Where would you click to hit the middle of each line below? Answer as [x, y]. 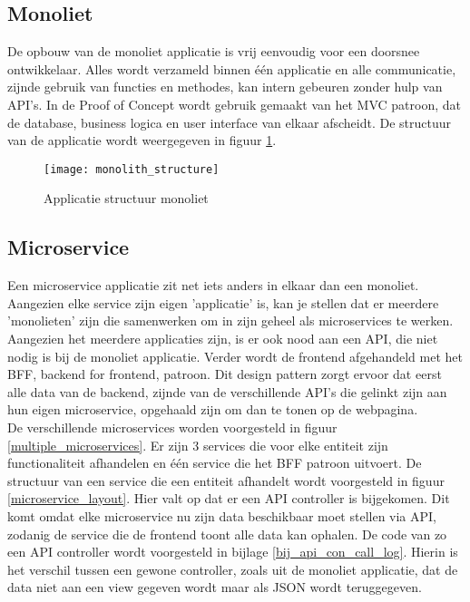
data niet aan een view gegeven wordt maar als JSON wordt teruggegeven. [215, 587]
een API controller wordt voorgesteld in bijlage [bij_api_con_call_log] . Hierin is [233, 552]
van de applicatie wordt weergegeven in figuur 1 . [142, 140]
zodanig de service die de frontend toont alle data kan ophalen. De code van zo [227, 534]
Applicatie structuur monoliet [126, 198]
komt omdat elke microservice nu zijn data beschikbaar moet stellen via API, [222, 515]
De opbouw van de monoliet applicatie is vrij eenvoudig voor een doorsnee [214, 51]
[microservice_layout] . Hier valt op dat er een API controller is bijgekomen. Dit [229, 498]
